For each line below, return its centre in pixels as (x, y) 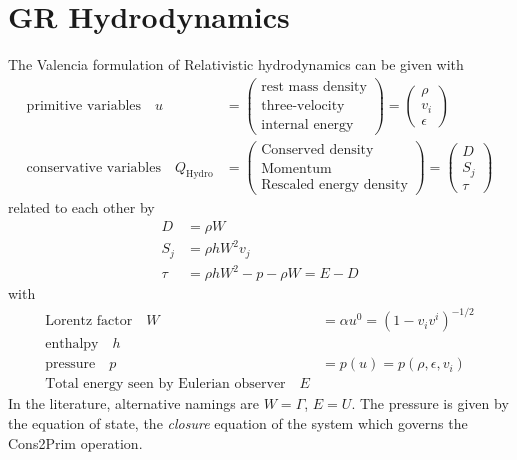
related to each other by (81, 207)
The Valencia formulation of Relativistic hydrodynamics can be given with (236, 64)
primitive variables (84, 105)
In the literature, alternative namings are (134, 403)
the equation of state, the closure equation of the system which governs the (238, 423)
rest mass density (314, 86)
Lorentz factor (89, 321)
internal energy (307, 124)
